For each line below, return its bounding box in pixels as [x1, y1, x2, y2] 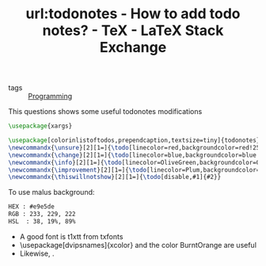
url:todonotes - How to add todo [25, 5, 241, 23]
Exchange [99, 39, 167, 56]
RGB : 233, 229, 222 [8, 211, 77, 218]
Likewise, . [19, 249, 55, 258]
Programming [28, 92, 73, 101]
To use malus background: [8, 188, 95, 197]
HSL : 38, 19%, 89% [8, 218, 77, 226]
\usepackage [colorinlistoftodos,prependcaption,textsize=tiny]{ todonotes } [8, 136, 260, 145]
